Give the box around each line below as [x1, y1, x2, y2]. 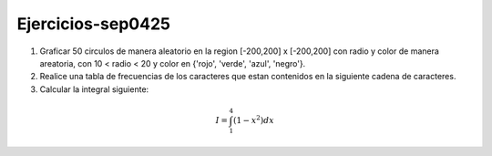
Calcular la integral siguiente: [39, 83, 149, 95]
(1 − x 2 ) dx [232, 114, 275, 125]
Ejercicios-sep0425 [16, 14, 170, 34]
